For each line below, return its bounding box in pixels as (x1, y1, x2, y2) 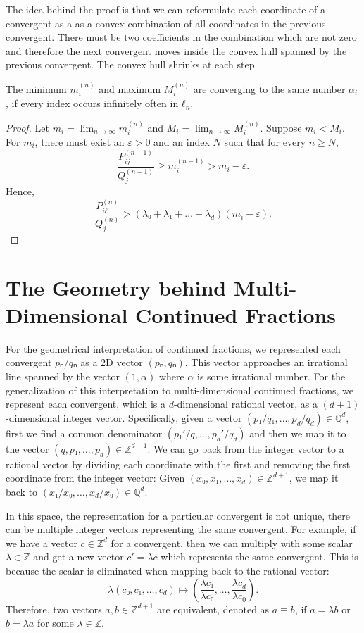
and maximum (99, 81, 161, 96)
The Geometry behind (6, 272, 227, 301)
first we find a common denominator (6, 425, 163, 440)
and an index (153, 134, 210, 149)
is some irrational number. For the (197, 369, 346, 383)
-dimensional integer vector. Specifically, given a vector (6, 410, 242, 425)
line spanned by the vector (6, 369, 120, 383)
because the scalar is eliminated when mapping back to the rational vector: (6, 563, 330, 577)
